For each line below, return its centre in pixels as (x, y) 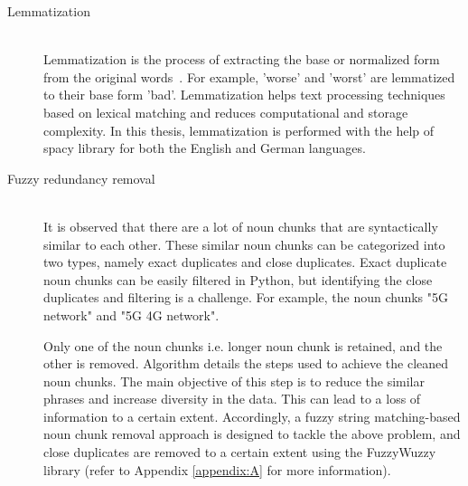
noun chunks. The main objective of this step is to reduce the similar (234, 381)
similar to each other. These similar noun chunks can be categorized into (244, 244)
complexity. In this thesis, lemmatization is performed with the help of (239, 130)
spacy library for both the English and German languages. (205, 148)
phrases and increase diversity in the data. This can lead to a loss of (232, 399)
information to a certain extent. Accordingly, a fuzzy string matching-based (252, 416)
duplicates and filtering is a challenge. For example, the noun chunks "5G (246, 297)
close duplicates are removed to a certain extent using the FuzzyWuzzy (240, 452)
